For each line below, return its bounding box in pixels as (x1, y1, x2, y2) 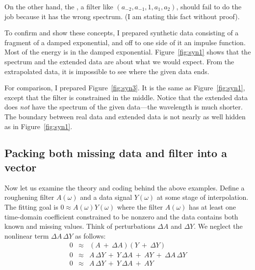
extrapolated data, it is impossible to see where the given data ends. (4, 66, 209, 76)
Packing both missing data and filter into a (4, 145, 227, 160)
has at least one (189, 201, 236, 212)
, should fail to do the (176, 1, 242, 11)
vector (4, 159, 37, 174)
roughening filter (4, 192, 54, 202)
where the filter (117, 201, 163, 212)
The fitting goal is (4, 201, 58, 212)
